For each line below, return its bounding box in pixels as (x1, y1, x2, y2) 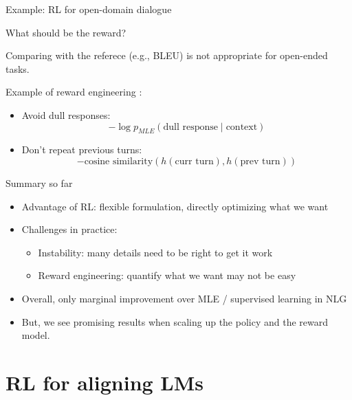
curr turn (175, 156, 214, 166)
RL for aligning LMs (5, 368, 204, 396)
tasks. (5, 61, 30, 76)
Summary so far (5, 175, 73, 190)
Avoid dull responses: (21, 107, 111, 122)
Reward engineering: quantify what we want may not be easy (38, 268, 296, 282)
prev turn (240, 156, 280, 166)
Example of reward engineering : (5, 85, 142, 99)
